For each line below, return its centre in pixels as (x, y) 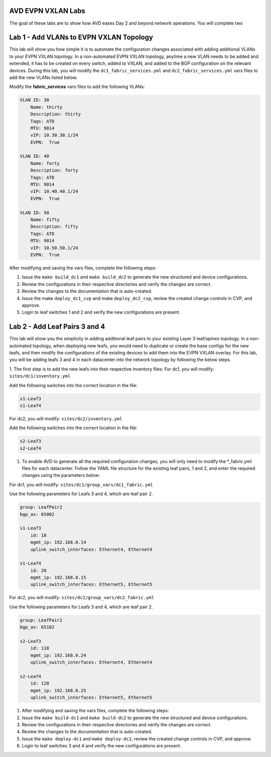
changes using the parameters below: (61, 476)
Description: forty (54, 170)
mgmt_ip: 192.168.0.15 (58, 578)
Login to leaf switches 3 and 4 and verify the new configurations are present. (102, 746)
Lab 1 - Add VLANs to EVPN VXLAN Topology (81, 37)
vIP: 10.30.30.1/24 (54, 135)
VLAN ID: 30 (35, 100)
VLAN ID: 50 (35, 213)
